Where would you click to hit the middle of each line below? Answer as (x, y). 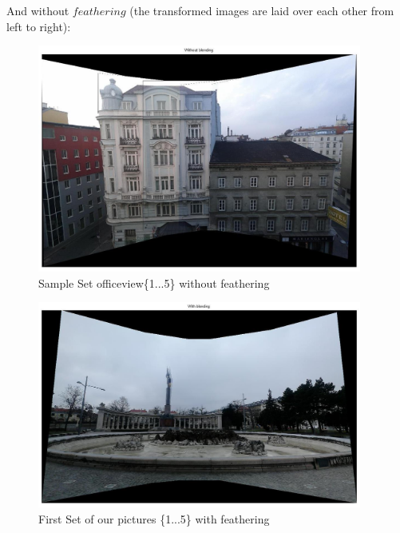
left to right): (39, 26)
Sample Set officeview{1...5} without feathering (154, 282)
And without (38, 10)
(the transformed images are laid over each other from (262, 10)
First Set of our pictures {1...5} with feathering (154, 518)
